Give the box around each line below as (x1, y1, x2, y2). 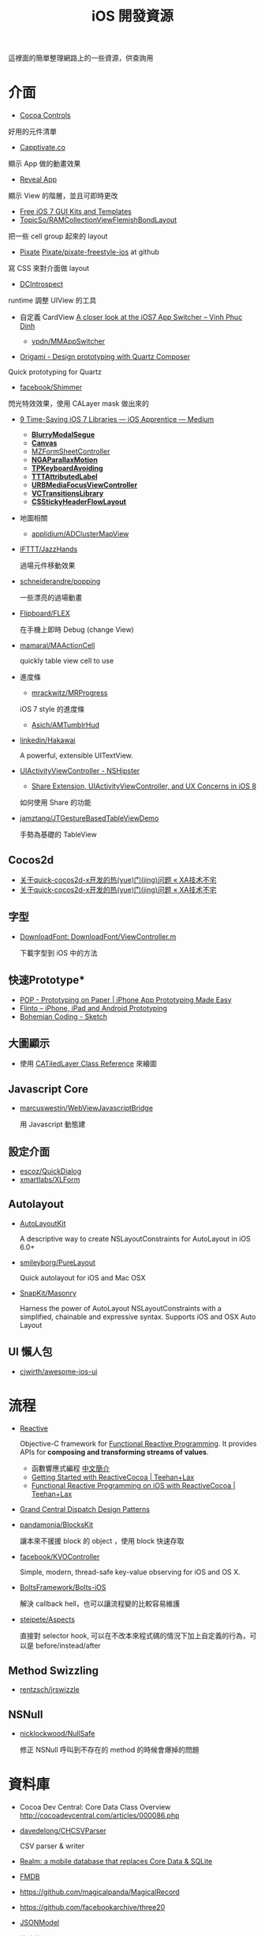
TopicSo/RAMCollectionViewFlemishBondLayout (19, 215, 177, 225)
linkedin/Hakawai (19, 735, 77, 745)
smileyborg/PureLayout (19, 1257, 96, 1267)
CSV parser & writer (19, 1841, 85, 1851)
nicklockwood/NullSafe (19, 1729, 95, 1739)
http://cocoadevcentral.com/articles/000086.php (19, 1810, 180, 1821)
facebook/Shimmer (19, 382, 83, 392)
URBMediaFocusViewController (31, 480, 138, 490)
